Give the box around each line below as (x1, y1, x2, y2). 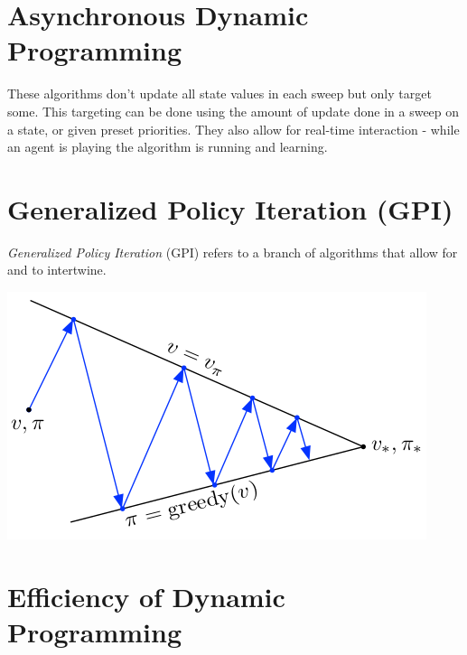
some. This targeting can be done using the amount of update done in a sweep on (7, 101, 460, 120)
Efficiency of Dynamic (7, 577, 285, 614)
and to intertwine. (7, 260, 107, 279)
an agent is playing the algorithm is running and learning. (7, 137, 328, 156)
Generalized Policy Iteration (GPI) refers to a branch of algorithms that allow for (7, 242, 458, 261)
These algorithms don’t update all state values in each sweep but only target (7, 84, 432, 103)
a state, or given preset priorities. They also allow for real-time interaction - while (7, 119, 460, 138)
